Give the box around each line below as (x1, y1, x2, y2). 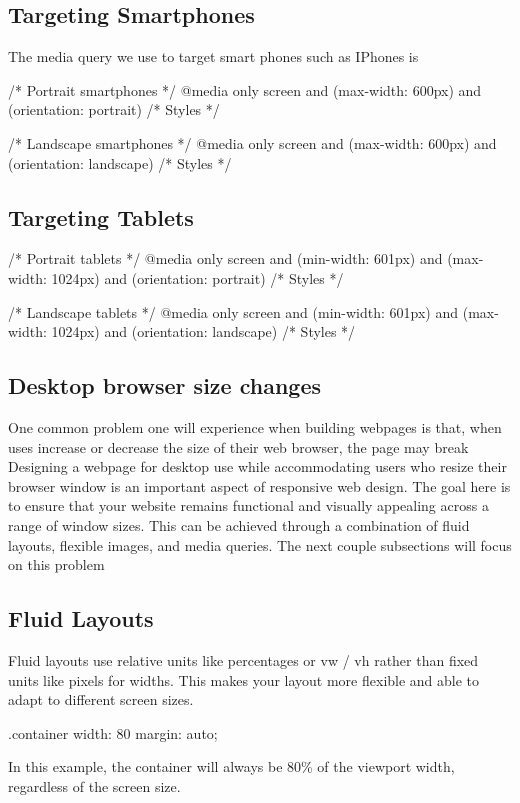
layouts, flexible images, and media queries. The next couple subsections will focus (8, 534, 512, 555)
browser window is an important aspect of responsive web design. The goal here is (8, 475, 511, 496)
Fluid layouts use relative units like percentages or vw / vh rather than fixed (8, 649, 479, 670)
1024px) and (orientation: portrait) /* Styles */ (51, 267, 344, 288)
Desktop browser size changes (8, 370, 322, 401)
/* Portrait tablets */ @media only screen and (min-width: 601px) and (8, 248, 443, 269)
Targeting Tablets (8, 201, 194, 232)
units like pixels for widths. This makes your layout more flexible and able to (8, 669, 480, 690)
